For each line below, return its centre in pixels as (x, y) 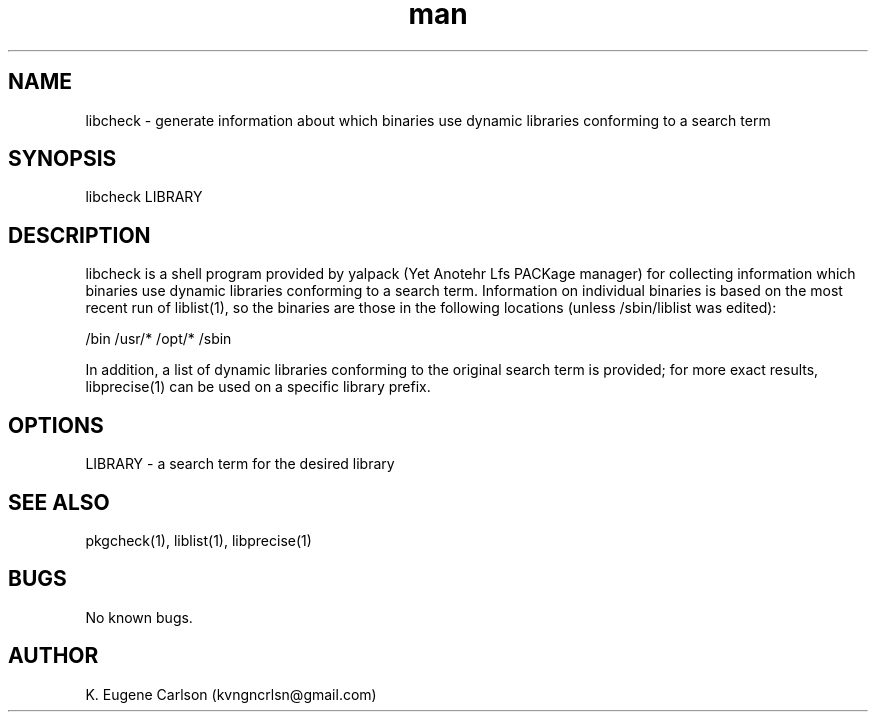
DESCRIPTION (79, 235)
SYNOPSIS (62, 159)
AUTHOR (53, 656)
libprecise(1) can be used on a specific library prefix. (258, 387)
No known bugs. (139, 617)
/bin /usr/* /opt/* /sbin (158, 339)
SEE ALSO (59, 502)
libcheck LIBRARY (144, 197)
